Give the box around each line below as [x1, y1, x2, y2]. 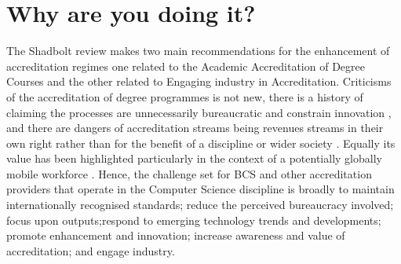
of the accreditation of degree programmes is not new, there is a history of [6, 88, 363, 104]
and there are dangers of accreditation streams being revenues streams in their [6, 119, 384, 136]
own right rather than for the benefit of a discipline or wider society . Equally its [6, 134, 396, 151]
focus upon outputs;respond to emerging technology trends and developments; [6, 211, 381, 228]
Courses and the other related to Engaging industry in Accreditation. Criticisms [6, 73, 392, 90]
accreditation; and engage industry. [6, 242, 175, 258]
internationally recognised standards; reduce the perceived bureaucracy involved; [6, 196, 394, 213]
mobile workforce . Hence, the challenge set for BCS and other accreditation [6, 165, 372, 181]
